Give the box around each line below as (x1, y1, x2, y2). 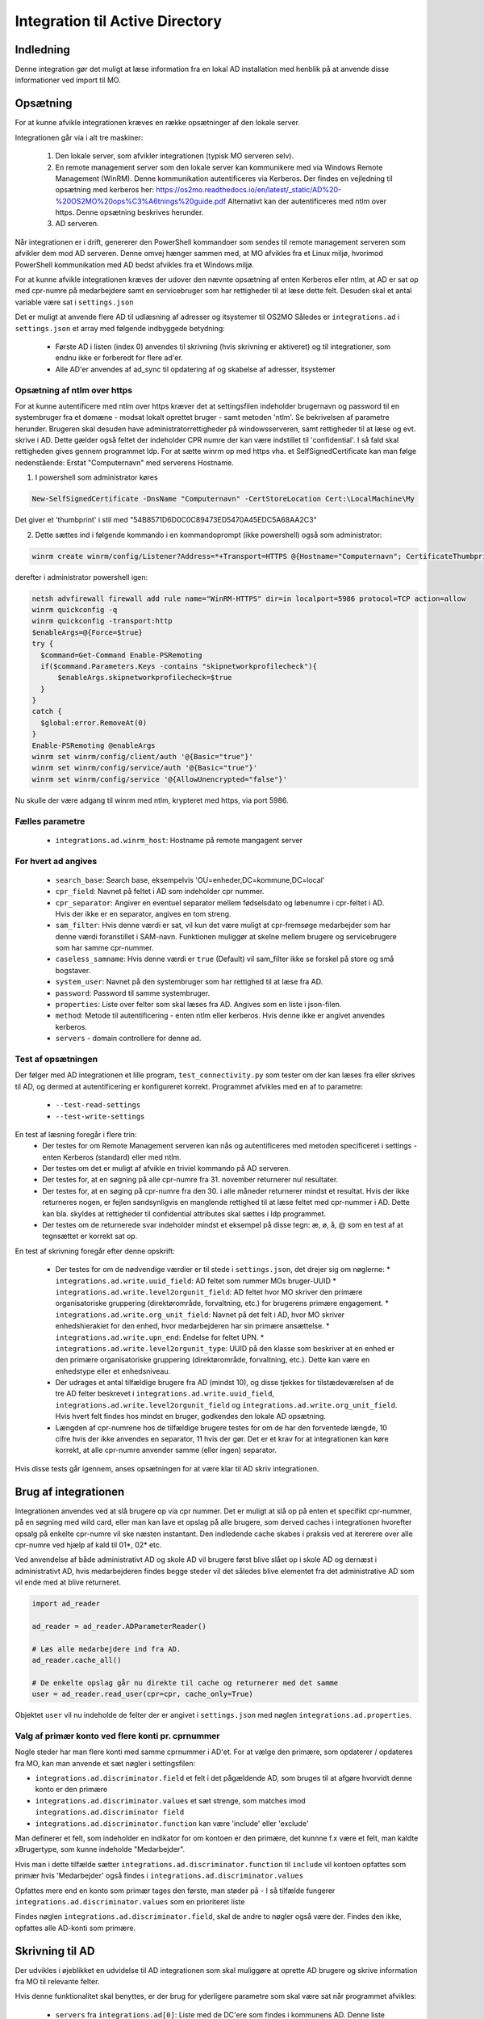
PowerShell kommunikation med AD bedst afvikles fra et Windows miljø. (15, 259, 254, 270)
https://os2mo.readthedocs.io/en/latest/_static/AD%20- (156, 185, 342, 195)
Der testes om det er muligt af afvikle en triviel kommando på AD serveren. (42, 1164, 290, 1173)
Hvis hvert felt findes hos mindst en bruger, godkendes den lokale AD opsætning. (55, 1412, 327, 1421)
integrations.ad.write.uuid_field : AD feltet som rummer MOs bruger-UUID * (55, 1276, 336, 1286)
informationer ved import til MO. (15, 75, 121, 85)
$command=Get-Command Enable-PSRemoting (40, 650, 202, 660)
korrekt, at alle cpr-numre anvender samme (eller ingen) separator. (55, 1446, 277, 1455)
